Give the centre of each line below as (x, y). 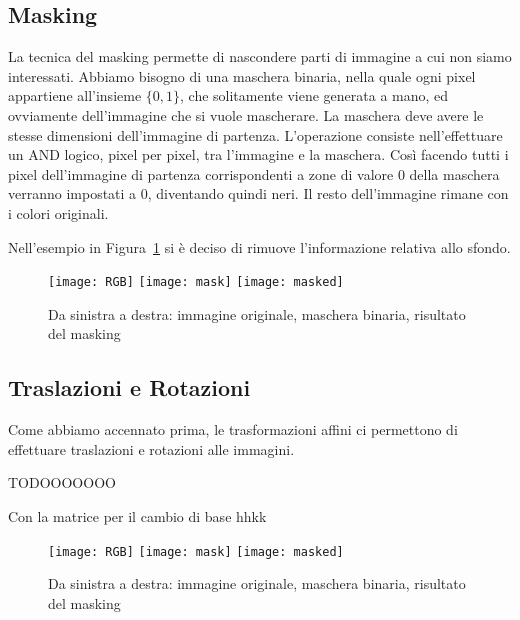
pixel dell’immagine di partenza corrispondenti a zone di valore (201, 173)
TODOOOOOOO (62, 482)
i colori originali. (58, 212)
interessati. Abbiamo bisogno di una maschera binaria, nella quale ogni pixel (242, 75)
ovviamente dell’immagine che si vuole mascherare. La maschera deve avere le (246, 114)
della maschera (454, 173)
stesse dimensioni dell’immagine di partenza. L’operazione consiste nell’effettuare (255, 134)
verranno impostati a (72, 193)
